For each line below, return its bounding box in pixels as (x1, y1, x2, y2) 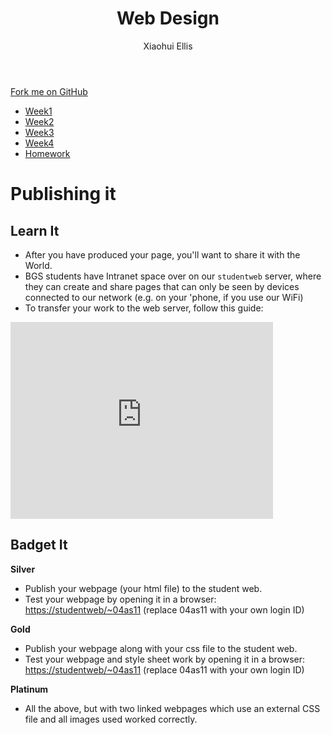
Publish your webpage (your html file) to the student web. (24, 582, 263, 594)
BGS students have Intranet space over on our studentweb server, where (24, 270, 322, 282)
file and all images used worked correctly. (24, 713, 198, 725)
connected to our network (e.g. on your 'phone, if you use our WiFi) (24, 291, 304, 303)
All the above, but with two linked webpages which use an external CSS (24, 702, 321, 714)
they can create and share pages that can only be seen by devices (24, 280, 300, 292)
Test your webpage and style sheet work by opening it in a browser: (24, 653, 306, 665)
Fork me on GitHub (10, 85, 88, 97)
